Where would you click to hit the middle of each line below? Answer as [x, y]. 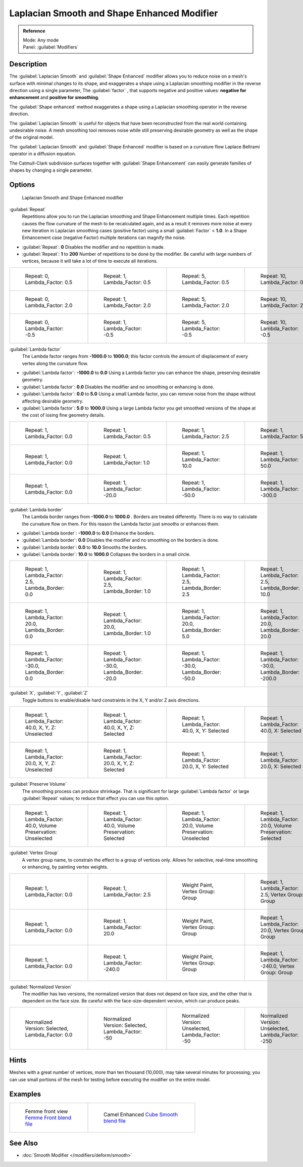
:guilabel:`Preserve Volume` [38, 784]
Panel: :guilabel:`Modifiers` [51, 47]
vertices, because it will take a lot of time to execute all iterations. [90, 261]
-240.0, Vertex [277, 966]
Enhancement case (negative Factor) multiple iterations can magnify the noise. [104, 237]
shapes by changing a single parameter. [51, 170]
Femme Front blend [48, 1117]
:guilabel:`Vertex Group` [34, 853]
